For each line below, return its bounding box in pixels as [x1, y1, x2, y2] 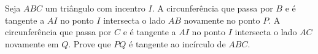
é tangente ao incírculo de [129, 37, 226, 50]
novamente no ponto [184, 13, 260, 26]
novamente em [5, 37, 59, 50]
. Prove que [68, 37, 111, 50]
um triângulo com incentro [45, 2, 145, 14]
